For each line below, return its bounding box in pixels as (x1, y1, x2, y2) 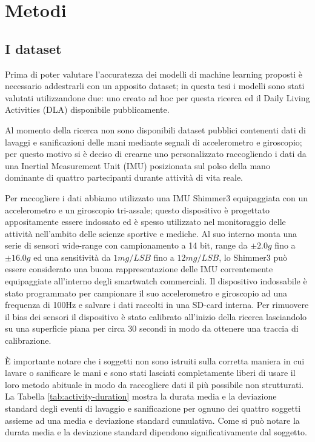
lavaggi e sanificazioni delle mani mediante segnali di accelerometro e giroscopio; (5, 135, 302, 148)
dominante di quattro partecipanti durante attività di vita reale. (5, 171, 243, 184)
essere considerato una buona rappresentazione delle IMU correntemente (5, 263, 273, 275)
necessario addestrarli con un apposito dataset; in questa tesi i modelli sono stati (5, 79, 305, 92)
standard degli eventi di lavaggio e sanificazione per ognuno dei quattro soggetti (5, 402, 301, 415)
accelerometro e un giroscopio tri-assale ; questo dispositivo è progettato (5, 203, 270, 216)
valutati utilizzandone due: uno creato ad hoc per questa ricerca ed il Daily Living (5, 91, 310, 104)
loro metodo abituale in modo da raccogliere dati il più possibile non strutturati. (5, 378, 304, 390)
